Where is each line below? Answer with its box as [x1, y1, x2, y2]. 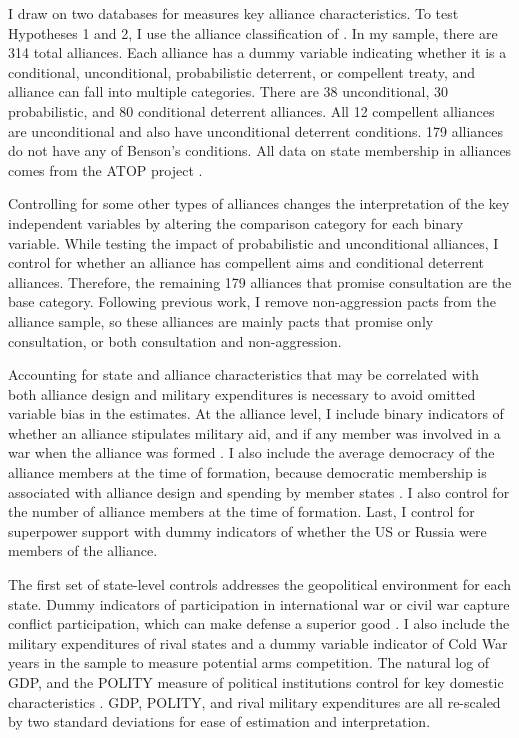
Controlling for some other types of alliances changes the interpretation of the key [8, 193, 510, 214]
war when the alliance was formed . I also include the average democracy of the [8, 442, 495, 463]
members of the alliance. [8, 540, 158, 561]
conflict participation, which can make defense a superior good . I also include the [8, 613, 510, 634]
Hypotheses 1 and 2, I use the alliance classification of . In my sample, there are [8, 22, 498, 43]
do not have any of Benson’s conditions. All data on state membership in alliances [8, 140, 512, 161]
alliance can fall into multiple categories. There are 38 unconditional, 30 [8, 81, 449, 102]
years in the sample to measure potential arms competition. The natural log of [8, 652, 490, 673]
